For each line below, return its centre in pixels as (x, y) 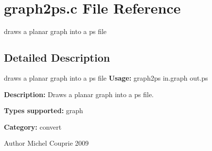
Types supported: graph (44, 110)
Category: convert (33, 126)
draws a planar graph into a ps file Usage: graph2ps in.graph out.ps (106, 77)
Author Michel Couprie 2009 (46, 143)
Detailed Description (57, 58)
